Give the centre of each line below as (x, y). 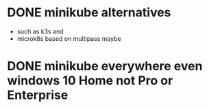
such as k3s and (40, 31)
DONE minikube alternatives (89, 13)
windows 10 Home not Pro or (90, 81)
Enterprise (38, 95)
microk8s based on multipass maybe (69, 38)
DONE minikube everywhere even (105, 66)
